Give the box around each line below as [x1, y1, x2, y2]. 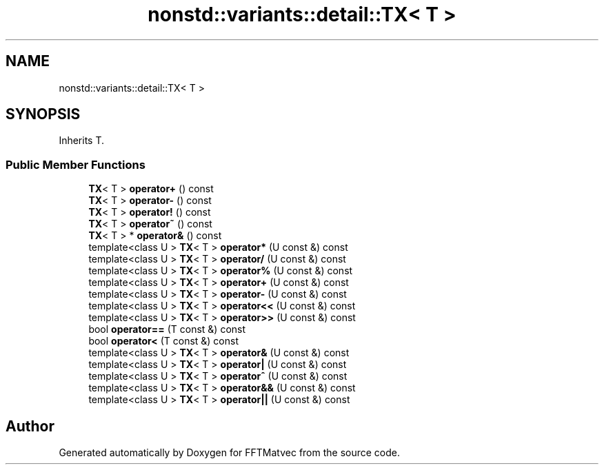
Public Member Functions [6, 157, 145, 172]
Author [6, 417, 54, 435]
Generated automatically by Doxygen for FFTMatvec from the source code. [59, 447, 401, 459]
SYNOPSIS [6, 105, 81, 123]
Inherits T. [59, 134, 105, 147]
